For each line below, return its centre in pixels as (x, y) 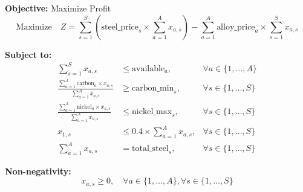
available (148, 69)
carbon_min (153, 88)
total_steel (150, 148)
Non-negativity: (38, 171)
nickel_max (152, 112)
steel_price (120, 27)
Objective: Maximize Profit (58, 8)
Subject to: (28, 54)
